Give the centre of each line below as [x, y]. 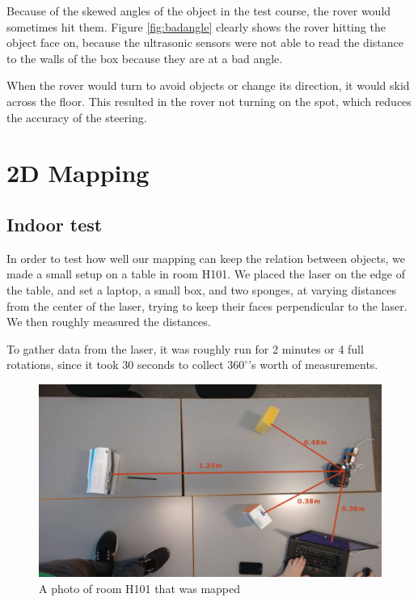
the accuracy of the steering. [77, 117]
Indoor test [55, 224]
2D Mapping [78, 173]
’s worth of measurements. [313, 365]
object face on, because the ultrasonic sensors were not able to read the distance [205, 42]
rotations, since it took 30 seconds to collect [115, 365]
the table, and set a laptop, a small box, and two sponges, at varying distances [201, 289]
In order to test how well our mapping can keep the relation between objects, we [206, 258]
